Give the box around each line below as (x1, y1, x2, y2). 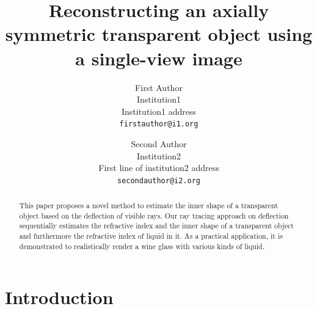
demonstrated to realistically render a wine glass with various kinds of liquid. (19, 241, 265, 251)
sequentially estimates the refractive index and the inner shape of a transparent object (19, 220, 294, 231)
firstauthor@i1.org (119, 120, 199, 129)
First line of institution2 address (98, 161, 219, 174)
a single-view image (75, 45, 242, 70)
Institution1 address (121, 104, 196, 117)
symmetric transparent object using (5, 21, 313, 46)
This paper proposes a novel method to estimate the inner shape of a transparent (19, 200, 278, 211)
